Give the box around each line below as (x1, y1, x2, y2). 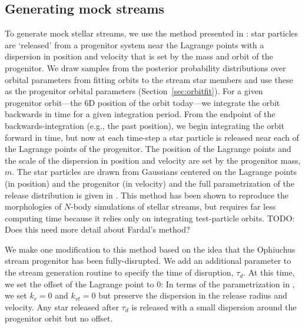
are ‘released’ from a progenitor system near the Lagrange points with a (5, 38, 264, 51)
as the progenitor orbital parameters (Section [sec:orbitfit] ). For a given (5, 85, 263, 97)
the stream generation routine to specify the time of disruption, (5, 266, 234, 279)
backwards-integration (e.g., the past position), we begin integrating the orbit (5, 119, 284, 131)
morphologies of (5, 200, 62, 213)
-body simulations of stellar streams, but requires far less (71, 200, 276, 213)
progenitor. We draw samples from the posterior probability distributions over (5, 61, 286, 74)
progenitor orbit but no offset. (5, 312, 113, 324)
